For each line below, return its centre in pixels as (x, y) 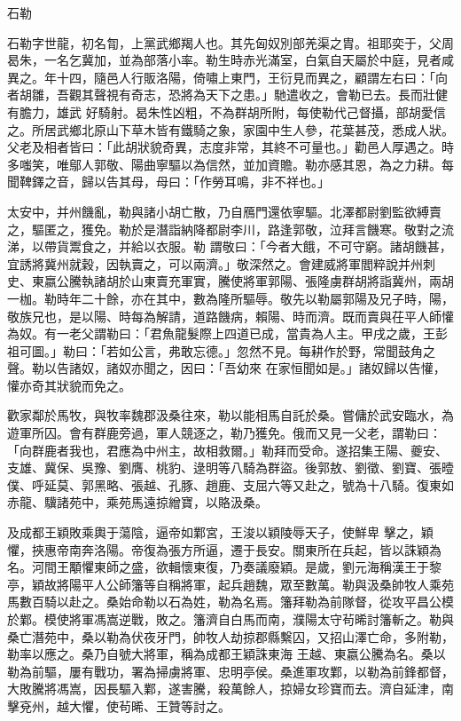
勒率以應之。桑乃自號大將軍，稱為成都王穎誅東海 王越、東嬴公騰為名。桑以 (227, 654)
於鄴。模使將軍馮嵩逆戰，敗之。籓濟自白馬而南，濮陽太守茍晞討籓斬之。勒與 (230, 619)
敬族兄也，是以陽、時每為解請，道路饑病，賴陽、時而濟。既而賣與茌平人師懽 (230, 316)
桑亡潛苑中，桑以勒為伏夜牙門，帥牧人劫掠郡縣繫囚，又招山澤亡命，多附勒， (230, 636)
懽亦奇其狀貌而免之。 (69, 385)
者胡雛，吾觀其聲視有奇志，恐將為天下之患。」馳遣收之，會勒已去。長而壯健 (227, 95)
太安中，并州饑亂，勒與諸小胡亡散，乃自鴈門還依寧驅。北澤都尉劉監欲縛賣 (224, 211)
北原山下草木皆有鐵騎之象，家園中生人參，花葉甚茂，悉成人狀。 (267, 129)
